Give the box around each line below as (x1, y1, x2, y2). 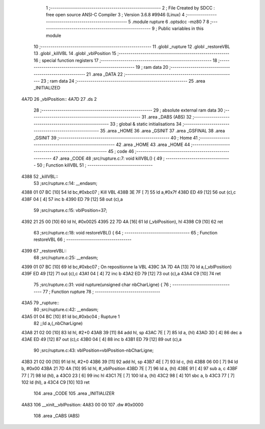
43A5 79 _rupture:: (21, 300, 60, 306)
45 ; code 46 (108, 148, 134, 154)
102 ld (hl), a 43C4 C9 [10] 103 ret (21, 379, 90, 385)
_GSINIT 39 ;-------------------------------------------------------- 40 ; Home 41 (33, 135, 198, 141)
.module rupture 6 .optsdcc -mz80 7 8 (132, 19, 210, 25)
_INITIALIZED (33, 85, 61, 91)
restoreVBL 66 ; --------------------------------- (33, 236, 132, 243)
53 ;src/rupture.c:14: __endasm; (33, 180, 98, 186)
